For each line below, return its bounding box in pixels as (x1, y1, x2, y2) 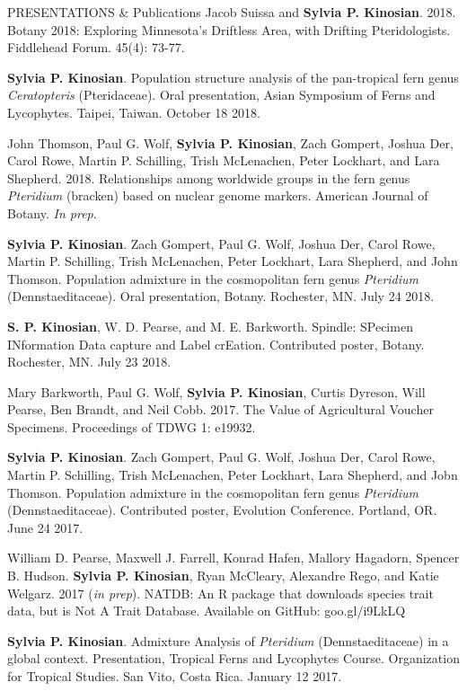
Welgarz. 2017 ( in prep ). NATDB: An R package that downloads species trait (7, 583, 434, 602)
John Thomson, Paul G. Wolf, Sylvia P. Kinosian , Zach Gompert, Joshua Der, (7, 133, 454, 152)
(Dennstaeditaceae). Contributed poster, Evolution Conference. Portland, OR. (7, 501, 437, 519)
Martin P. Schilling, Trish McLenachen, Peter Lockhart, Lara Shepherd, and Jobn (7, 465, 458, 484)
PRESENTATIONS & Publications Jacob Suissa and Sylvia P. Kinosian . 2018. (7, 3, 456, 21)
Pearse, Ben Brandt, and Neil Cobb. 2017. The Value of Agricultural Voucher (7, 400, 434, 419)
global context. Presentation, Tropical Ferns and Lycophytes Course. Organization (7, 649, 460, 668)
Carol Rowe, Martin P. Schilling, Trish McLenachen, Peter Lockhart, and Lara (7, 151, 440, 170)
